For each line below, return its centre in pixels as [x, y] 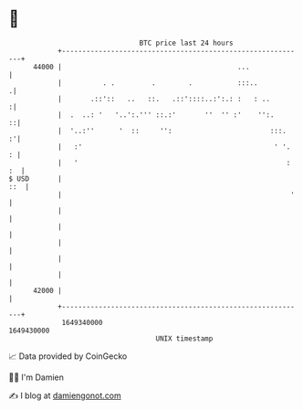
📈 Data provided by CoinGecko [68, 356]
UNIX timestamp [184, 338]
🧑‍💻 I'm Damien [37, 377]
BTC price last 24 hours [186, 43]
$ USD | [36, 179]
